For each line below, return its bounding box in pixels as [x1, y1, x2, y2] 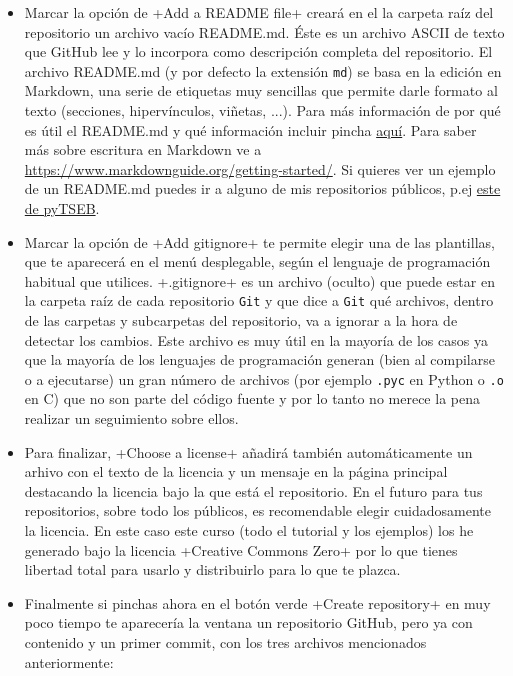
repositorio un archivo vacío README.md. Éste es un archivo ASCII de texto [24, 21, 505, 42]
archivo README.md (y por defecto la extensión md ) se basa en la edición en [24, 60, 502, 81]
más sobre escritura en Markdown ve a [24, 139, 262, 160]
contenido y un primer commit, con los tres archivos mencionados [24, 632, 427, 652]
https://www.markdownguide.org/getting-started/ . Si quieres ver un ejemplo [24, 158, 496, 179]
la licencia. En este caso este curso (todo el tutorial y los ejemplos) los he [24, 520, 474, 541]
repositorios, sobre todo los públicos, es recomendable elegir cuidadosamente [24, 500, 492, 521]
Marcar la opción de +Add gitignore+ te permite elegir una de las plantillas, [24, 231, 495, 252]
